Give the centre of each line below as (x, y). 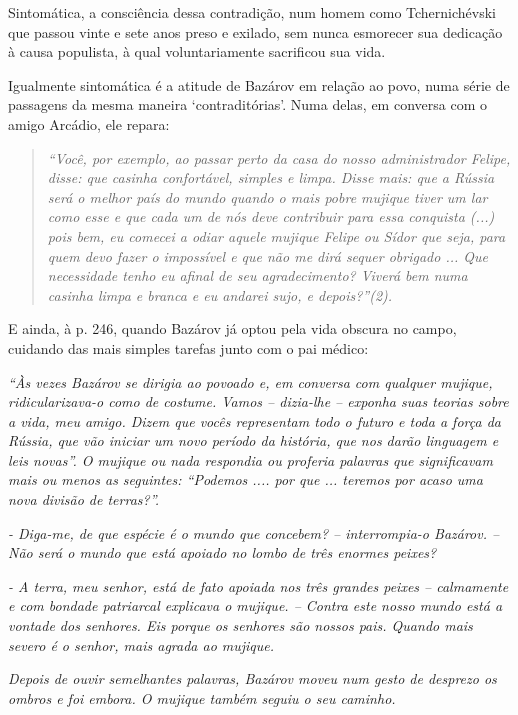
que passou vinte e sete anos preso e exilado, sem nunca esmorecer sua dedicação (255, 31)
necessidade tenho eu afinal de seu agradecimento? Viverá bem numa (257, 275)
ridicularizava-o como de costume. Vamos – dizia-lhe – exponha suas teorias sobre (258, 401)
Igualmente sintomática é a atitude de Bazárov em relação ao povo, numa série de (259, 84)
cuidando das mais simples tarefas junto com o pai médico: (188, 347)
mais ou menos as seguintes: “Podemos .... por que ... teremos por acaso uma (245, 479)
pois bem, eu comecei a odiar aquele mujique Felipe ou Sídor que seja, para (276, 235)
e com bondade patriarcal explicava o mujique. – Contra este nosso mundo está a (255, 605)
